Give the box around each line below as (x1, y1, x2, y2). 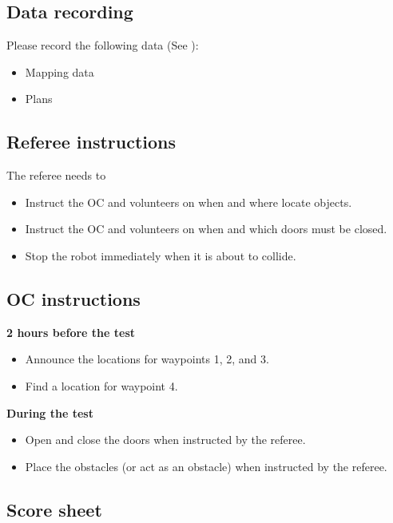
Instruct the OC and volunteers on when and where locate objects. (25, 193, 352, 210)
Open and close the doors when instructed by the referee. (25, 431, 306, 448)
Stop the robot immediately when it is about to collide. (25, 247, 296, 263)
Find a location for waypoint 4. (25, 377, 178, 394)
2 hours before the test (6, 323, 136, 340)
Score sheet (6, 497, 102, 521)
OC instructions (6, 286, 141, 311)
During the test (6, 404, 93, 421)
